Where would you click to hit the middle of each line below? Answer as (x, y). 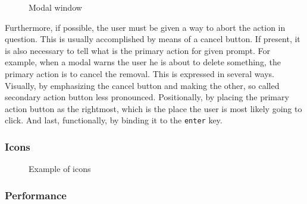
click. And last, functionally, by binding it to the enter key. (114, 120)
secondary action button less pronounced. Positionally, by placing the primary (147, 97)
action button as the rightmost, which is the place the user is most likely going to (153, 108)
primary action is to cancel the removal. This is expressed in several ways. (140, 73)
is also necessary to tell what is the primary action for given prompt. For (138, 50)
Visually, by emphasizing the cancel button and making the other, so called (142, 85)
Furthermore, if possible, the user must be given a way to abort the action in (145, 27)
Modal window (55, 7)
